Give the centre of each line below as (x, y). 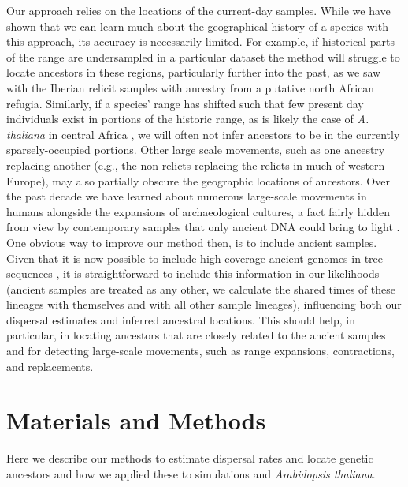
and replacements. (50, 366)
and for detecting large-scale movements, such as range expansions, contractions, (200, 351)
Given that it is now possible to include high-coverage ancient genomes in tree (195, 258)
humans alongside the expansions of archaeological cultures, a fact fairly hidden (198, 211)
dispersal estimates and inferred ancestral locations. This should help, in (181, 319)
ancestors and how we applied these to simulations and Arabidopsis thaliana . (191, 473)
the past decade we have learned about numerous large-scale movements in (187, 196)
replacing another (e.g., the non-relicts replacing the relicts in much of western (196, 165)
